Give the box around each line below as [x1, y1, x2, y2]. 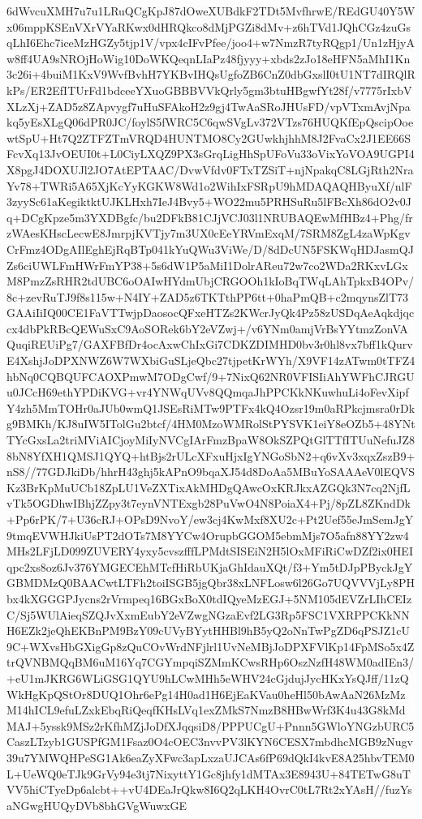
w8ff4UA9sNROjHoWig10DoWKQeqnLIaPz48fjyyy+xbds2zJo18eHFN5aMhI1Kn [6, 49, 411, 66]
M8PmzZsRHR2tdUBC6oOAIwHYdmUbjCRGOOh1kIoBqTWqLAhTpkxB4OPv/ [6, 272, 415, 289]
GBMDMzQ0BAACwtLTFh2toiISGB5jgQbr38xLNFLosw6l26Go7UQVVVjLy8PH [6, 574, 416, 591]
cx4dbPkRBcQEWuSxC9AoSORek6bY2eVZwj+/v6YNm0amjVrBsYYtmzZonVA [6, 319, 408, 337]
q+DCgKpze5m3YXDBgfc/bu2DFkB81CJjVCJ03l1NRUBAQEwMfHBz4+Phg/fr [6, 208, 413, 225]
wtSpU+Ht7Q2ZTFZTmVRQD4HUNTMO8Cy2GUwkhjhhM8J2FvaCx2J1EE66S [6, 129, 411, 146]
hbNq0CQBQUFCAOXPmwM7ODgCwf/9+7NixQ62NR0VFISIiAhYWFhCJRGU [6, 367, 415, 384]
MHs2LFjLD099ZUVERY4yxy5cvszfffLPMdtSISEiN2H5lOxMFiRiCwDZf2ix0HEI [6, 542, 413, 560]
